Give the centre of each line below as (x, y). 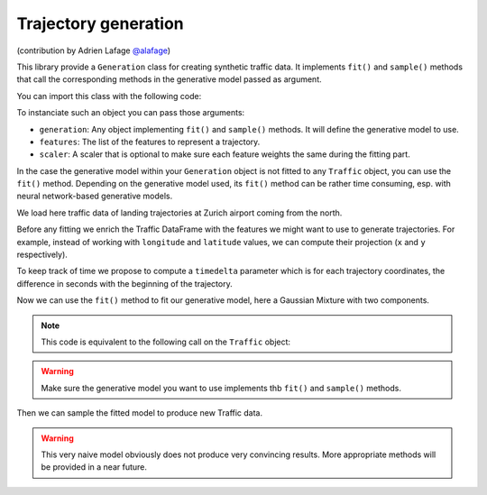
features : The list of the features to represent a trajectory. (150, 142)
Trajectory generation (100, 23)
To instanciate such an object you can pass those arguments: (131, 113)
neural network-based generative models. (95, 196)
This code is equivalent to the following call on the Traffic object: (166, 342)
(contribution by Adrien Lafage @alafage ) (94, 50)
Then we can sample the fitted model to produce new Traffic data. (140, 413)
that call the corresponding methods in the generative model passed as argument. (169, 79)
